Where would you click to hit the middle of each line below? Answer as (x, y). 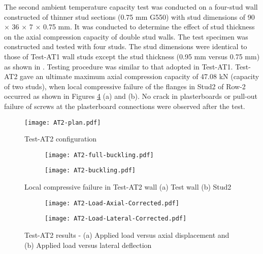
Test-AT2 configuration (61, 139)
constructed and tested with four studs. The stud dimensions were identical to (126, 46)
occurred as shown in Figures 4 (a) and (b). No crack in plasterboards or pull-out (131, 96)
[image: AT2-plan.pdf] (63, 122)
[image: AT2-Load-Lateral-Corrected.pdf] (116, 219)
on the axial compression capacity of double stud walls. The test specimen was (126, 36)
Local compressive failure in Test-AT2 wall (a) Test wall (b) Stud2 (128, 187)
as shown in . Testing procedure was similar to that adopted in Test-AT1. (119, 66)
